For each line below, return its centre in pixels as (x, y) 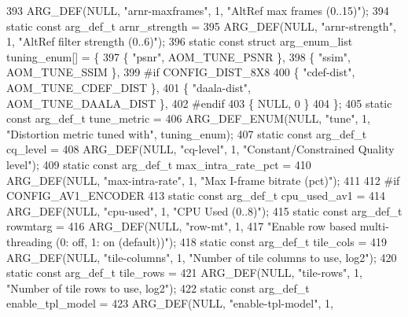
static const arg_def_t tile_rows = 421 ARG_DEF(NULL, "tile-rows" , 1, (184, 273)
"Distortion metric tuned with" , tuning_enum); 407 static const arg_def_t (187, 133)
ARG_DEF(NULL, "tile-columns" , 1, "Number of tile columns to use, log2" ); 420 (202, 257)
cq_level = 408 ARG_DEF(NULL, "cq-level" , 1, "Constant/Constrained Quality (200, 149)
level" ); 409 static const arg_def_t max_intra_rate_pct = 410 (159, 164)
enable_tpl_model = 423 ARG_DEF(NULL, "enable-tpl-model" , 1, (170, 303)
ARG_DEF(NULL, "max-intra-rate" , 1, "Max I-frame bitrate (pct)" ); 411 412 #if (203, 180)
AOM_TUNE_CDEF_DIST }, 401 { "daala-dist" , (129, 87)
